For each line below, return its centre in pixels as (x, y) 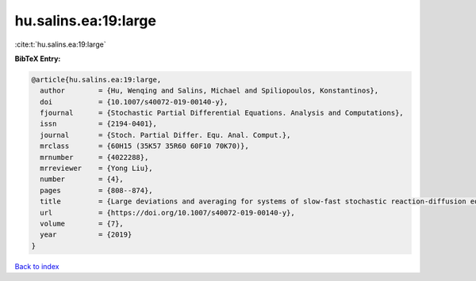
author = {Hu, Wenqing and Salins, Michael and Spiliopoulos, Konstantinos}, (209, 91)
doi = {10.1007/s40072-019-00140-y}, (134, 102)
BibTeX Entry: (38, 59)
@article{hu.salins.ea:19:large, (96, 80)
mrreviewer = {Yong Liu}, (97, 169)
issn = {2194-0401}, (99, 124)
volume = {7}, (82, 224)
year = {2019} (86, 235)
